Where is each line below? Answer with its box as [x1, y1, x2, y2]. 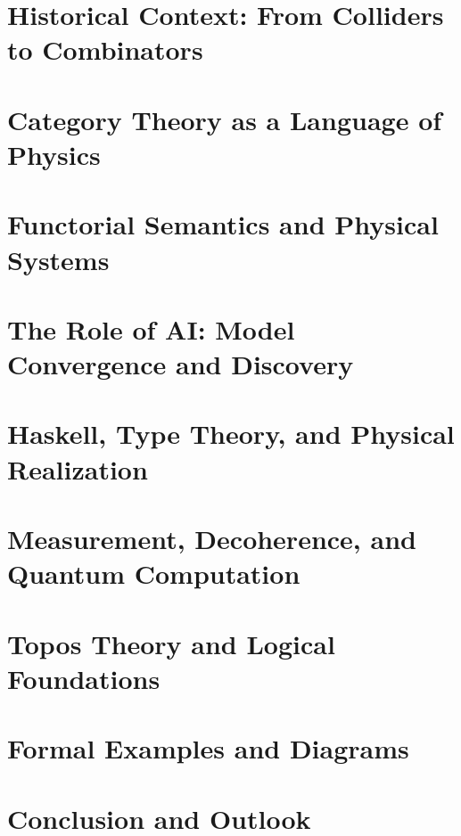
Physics [7, 135, 101, 172]
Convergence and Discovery [7, 346, 354, 382]
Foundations [7, 660, 161, 696]
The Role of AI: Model [7, 310, 295, 347]
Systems [7, 241, 110, 277]
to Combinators [7, 31, 203, 68]
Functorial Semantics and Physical [7, 206, 439, 242]
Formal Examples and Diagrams [7, 730, 409, 766]
